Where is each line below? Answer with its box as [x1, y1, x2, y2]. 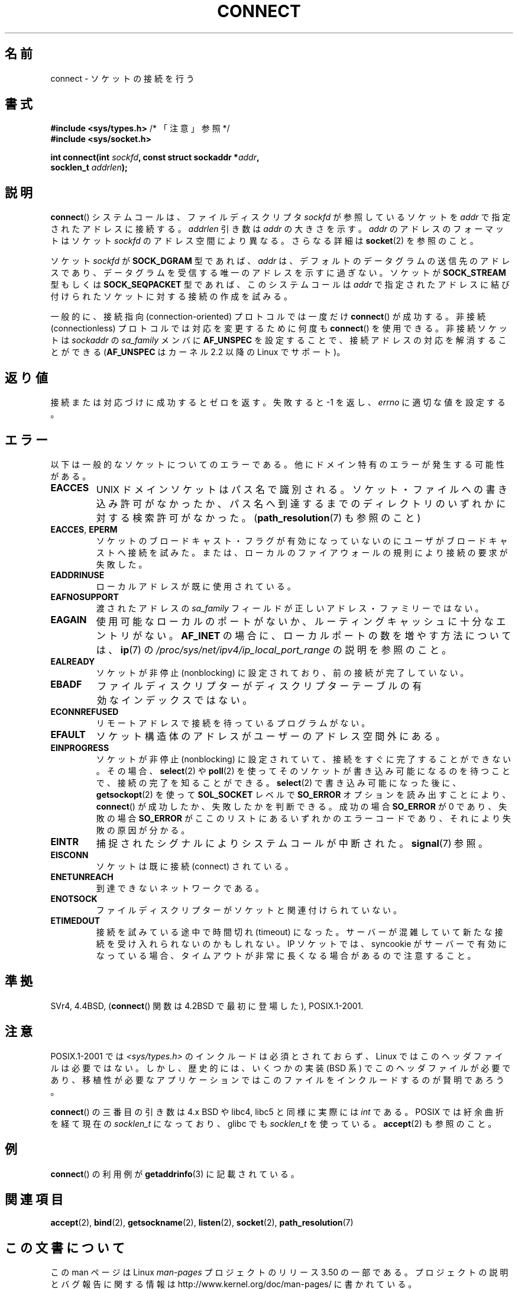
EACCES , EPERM [50, 524, 118, 534]
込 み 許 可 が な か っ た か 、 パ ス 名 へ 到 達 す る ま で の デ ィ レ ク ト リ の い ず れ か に [96, 497, 506, 510]
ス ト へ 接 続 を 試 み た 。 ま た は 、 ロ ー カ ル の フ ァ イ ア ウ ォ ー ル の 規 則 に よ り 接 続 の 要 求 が [96, 547, 508, 558]
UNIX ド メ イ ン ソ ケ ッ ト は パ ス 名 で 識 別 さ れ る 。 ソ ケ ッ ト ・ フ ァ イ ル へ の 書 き [96, 483, 507, 495]
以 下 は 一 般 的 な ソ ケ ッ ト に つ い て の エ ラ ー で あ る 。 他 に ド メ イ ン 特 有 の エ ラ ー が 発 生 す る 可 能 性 [50, 459, 504, 469]
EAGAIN [50, 613, 87, 626]
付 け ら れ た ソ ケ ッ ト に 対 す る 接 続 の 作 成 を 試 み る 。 [50, 291, 293, 302]
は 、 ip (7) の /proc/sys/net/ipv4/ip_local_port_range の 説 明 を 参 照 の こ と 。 [96, 643, 452, 656]
